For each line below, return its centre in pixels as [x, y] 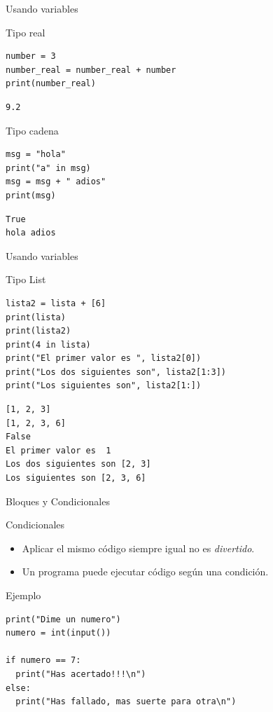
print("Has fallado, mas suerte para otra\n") [126, 702]
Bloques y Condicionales [58, 501]
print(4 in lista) [48, 344]
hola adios [31, 233]
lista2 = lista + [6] [56, 303]
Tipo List [26, 279]
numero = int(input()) [58, 633]
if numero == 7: [43, 660]
